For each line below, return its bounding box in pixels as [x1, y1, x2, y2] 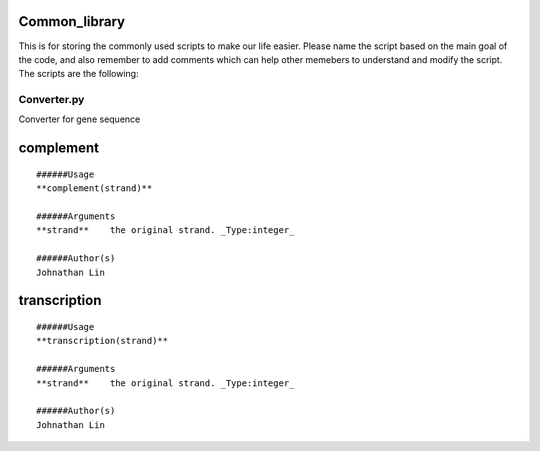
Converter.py [18, 93, 85, 107]
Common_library [18, 13, 125, 30]
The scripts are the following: [18, 68, 139, 80]
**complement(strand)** [36, 183, 153, 194]
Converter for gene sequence [18, 113, 141, 125]
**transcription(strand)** [36, 335, 169, 347]
